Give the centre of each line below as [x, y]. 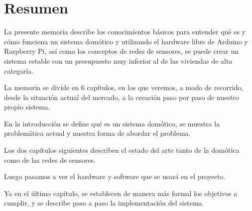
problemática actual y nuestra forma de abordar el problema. [97, 133]
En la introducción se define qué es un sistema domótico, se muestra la [112, 123]
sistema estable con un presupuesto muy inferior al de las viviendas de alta [118, 60]
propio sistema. [27, 107]
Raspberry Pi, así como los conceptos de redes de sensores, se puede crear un [122, 51]
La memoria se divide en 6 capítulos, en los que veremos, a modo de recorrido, [124, 87]
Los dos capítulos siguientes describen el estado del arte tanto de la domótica [122, 150]
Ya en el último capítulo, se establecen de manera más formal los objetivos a [121, 193]
